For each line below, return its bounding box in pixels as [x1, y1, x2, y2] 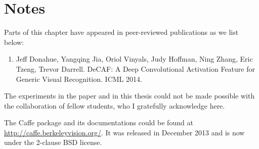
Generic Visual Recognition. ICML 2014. [16, 73, 142, 84]
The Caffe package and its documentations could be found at [4, 117, 193, 128]
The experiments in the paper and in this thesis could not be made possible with [4, 90, 255, 101]
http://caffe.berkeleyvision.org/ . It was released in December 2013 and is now [4, 127, 245, 137]
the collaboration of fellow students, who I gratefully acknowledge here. [4, 100, 225, 111]
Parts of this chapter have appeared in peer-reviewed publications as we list [4, 27, 239, 37]
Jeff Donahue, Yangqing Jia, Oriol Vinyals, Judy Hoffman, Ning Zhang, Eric [16, 54, 253, 64]
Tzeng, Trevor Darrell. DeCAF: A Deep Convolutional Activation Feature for [16, 63, 255, 74]
